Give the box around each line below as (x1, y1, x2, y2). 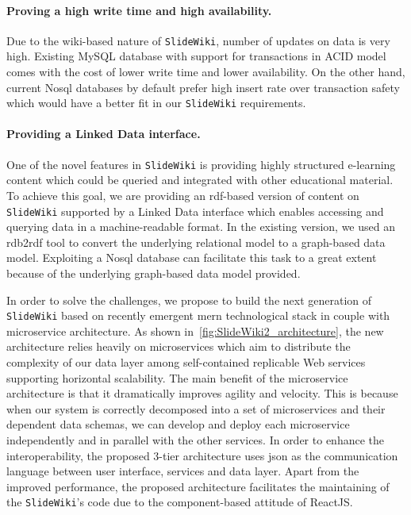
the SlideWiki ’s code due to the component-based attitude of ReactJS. (6, 494, 353, 510)
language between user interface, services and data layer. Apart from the (6, 463, 359, 479)
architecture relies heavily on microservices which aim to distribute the (6, 338, 351, 355)
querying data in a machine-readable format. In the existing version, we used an (6, 218, 395, 235)
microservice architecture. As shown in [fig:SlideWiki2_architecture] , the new (6, 322, 384, 339)
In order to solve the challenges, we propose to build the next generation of (6, 291, 372, 308)
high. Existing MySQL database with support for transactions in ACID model (6, 48, 386, 64)
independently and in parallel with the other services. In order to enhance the (6, 431, 384, 448)
